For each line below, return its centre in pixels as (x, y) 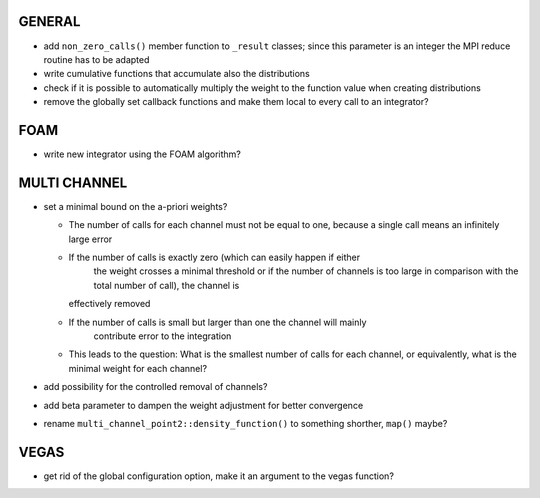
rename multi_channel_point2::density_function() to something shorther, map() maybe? (245, 423)
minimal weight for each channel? (138, 368)
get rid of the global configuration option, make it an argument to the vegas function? (219, 476)
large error (90, 239)
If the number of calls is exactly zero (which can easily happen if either (214, 257)
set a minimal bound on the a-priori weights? (135, 206)
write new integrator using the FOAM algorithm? (142, 154)
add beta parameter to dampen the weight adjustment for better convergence (203, 405)
